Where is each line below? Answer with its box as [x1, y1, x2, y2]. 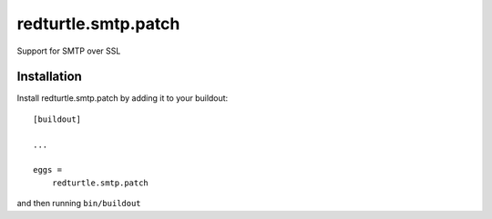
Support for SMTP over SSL [16, 45, 121, 56]
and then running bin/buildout [16, 198, 141, 209]
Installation [16, 69, 82, 85]
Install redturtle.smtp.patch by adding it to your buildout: [16, 93, 229, 104]
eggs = [33, 164, 63, 175]
